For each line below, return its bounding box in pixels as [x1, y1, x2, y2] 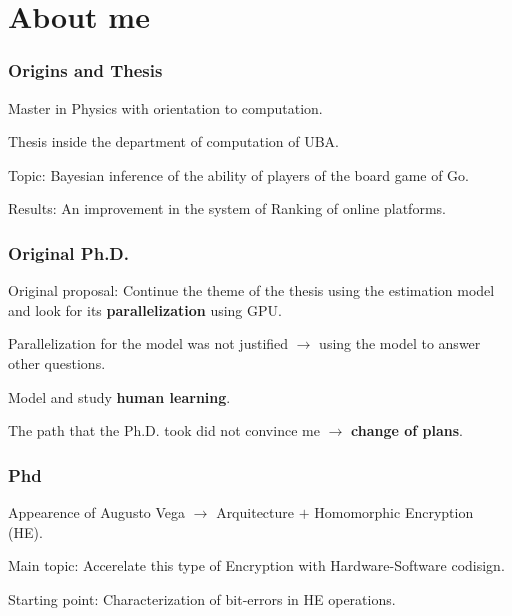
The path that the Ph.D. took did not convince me [8, 420, 320, 441]
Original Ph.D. [8, 240, 129, 265]
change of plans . [350, 420, 463, 441]
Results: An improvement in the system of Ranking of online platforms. [8, 198, 446, 219]
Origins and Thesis [8, 58, 163, 83]
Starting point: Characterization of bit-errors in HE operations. [8, 588, 396, 609]
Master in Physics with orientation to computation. [8, 97, 323, 118]
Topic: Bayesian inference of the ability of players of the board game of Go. [8, 164, 470, 185]
